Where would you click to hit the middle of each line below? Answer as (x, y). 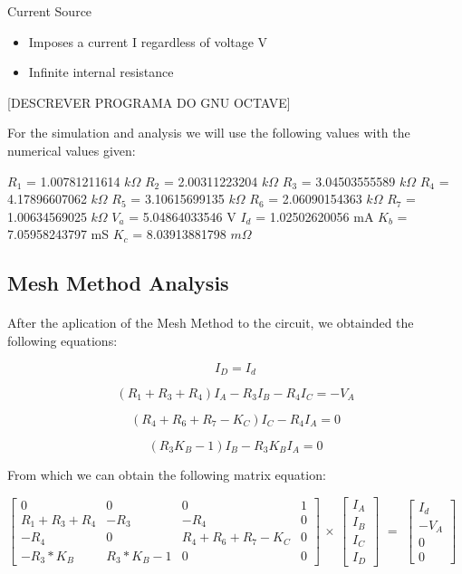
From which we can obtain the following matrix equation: (167, 474)
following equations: (63, 340)
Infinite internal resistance (101, 72)
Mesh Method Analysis (118, 283)
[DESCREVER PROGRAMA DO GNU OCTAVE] (149, 102)
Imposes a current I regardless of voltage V (148, 41)
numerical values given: (72, 150)
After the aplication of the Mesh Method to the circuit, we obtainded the (211, 323)
